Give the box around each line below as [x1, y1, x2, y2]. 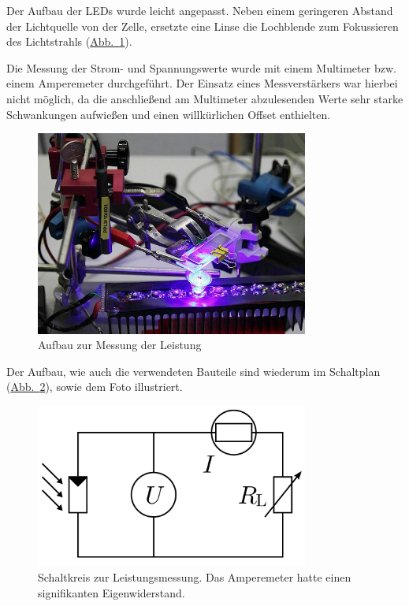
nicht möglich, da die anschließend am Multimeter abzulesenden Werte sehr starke [6, 90, 403, 106]
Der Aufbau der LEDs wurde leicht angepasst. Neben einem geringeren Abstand [6, 2, 393, 18]
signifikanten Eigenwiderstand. [38, 584, 185, 600]
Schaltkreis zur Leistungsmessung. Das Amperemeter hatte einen [38, 569, 351, 586]
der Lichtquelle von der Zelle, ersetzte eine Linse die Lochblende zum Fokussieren [6, 17, 399, 34]
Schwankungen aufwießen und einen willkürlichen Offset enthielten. [6, 106, 331, 122]
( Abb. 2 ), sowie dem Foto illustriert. [6, 378, 183, 395]
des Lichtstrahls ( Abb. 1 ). [6, 33, 132, 50]
